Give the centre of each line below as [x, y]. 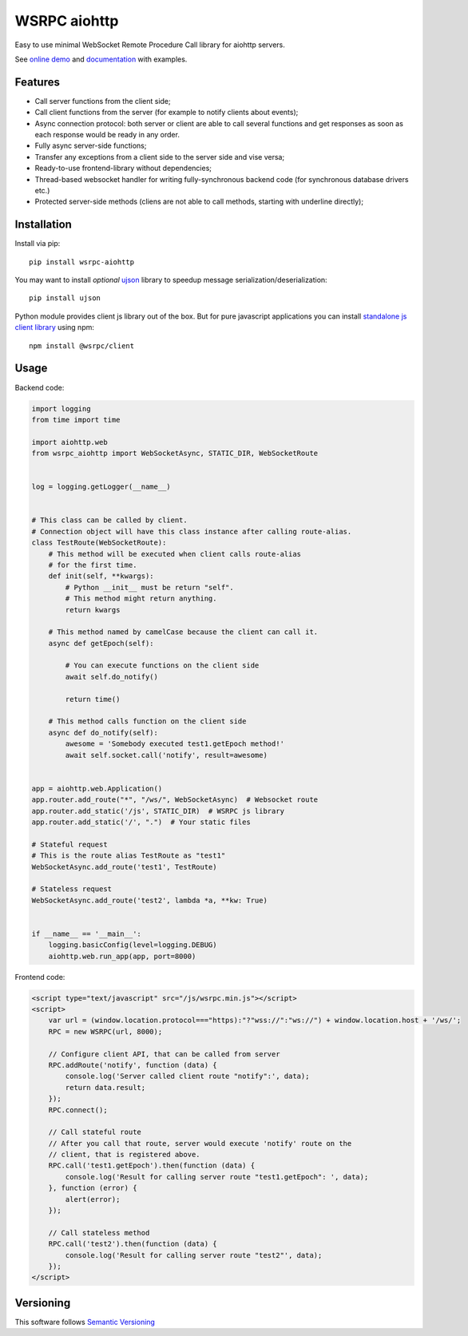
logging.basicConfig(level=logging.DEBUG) [133, 945]
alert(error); [93, 1199]
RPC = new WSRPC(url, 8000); [105, 1031]
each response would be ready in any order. [107, 135]
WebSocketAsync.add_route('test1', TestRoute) [124, 867]
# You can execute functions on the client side [162, 666]
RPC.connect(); [78, 1110]
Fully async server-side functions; [91, 146]
